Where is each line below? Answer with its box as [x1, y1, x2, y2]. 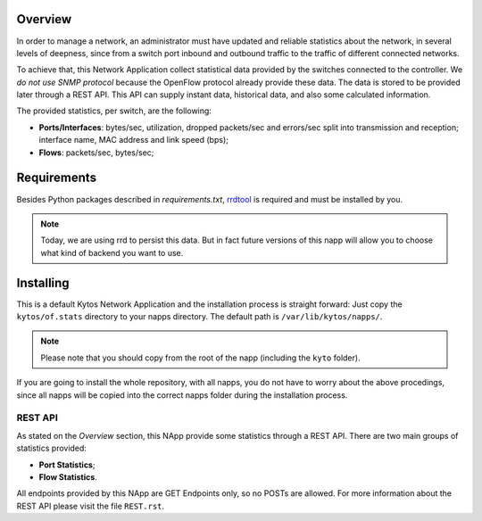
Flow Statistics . [38, 471, 97, 482]
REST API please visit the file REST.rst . [16, 500, 165, 511]
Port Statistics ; [38, 459, 96, 470]
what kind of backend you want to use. [40, 247, 184, 258]
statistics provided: [16, 442, 87, 454]
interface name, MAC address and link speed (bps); [38, 135, 229, 145]
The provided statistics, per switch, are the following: [16, 105, 212, 116]
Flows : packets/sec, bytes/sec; [38, 147, 154, 158]
